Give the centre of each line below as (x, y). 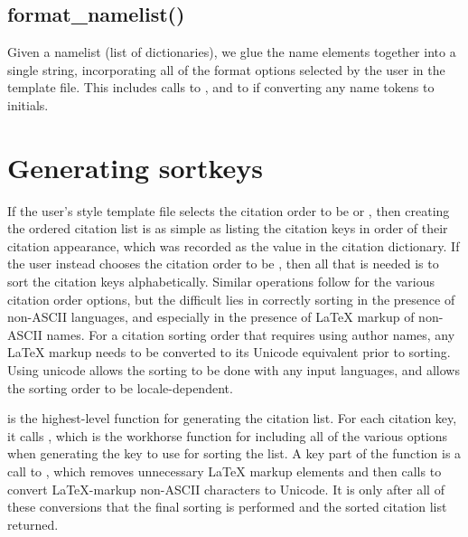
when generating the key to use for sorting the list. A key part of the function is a (234, 453)
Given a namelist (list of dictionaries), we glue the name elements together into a (232, 52)
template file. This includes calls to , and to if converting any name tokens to (221, 87)
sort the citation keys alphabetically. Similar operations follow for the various (221, 282)
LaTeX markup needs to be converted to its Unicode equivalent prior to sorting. (229, 352)
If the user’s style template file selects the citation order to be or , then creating (229, 210)
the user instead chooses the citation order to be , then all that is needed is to (223, 264)
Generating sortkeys (135, 167)
